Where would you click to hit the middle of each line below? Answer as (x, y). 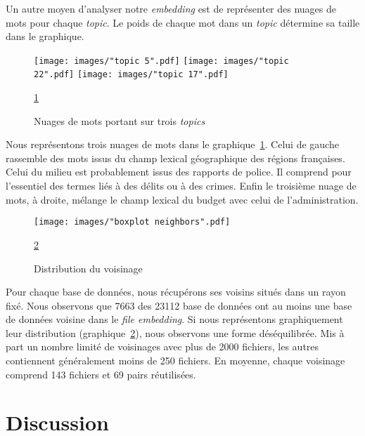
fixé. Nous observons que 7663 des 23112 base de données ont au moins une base (179, 305)
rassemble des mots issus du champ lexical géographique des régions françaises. (175, 158)
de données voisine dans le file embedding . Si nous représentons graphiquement (174, 319)
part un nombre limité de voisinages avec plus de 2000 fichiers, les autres (162, 346)
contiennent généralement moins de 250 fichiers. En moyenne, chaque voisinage (175, 361)
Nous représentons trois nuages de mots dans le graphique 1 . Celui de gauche (172, 144)
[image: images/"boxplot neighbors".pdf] (132, 222)
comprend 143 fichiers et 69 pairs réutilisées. (101, 374)
